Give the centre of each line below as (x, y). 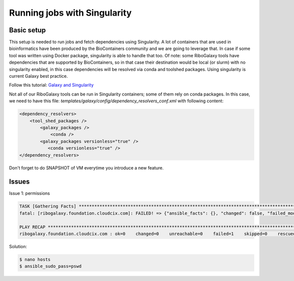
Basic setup (27, 30)
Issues (19, 182)
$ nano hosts (35, 259)
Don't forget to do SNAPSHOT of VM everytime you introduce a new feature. (86, 168)
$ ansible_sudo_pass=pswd (50, 266)
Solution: (18, 246)
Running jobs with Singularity (70, 13)
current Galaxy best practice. (38, 76)
